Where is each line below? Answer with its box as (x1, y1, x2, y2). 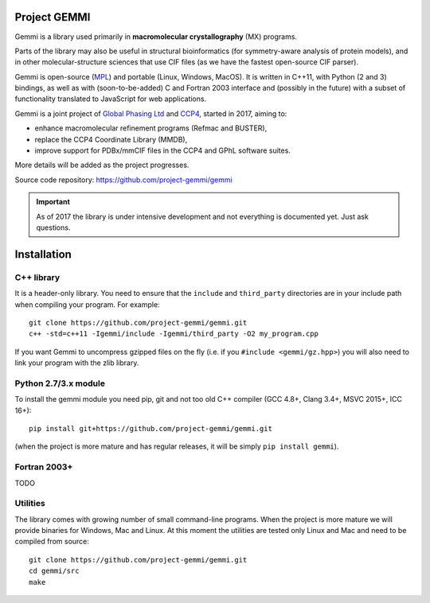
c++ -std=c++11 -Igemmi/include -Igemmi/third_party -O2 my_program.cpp (29, 329, 319, 338)
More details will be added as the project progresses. (14, 160, 190, 170)
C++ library (14, 271, 61, 282)
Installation (14, 247, 72, 261)
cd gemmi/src (29, 566, 80, 576)
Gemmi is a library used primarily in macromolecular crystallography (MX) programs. (14, 32, 298, 41)
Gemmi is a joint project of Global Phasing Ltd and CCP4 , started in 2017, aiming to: (14, 108, 287, 119)
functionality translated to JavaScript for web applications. (14, 94, 207, 103)
